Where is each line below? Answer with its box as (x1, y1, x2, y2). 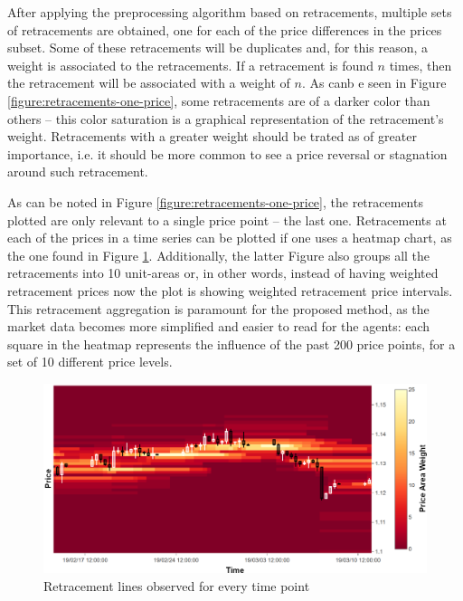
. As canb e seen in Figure (301, 73, 447, 92)
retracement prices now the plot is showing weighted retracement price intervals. (7, 281, 453, 300)
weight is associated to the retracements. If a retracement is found (7, 55, 373, 74)
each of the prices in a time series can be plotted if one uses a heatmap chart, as (7, 228, 452, 247)
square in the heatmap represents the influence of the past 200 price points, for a (7, 334, 456, 353)
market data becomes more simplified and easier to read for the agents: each (7, 317, 430, 336)
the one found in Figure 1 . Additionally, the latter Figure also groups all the (7, 245, 430, 264)
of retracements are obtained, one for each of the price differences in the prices (7, 20, 442, 39)
